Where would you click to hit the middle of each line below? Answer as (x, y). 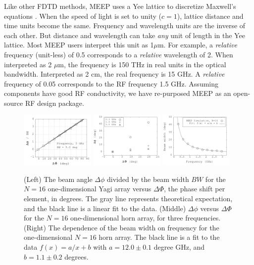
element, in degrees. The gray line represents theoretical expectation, (128, 199)
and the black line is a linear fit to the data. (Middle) (105, 208)
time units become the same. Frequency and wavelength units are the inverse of (125, 25)
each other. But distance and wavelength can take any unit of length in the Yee (125, 35)
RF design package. (54, 103)
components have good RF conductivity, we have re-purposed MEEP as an (118, 93)
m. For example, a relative (197, 45)
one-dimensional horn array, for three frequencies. (146, 218)
